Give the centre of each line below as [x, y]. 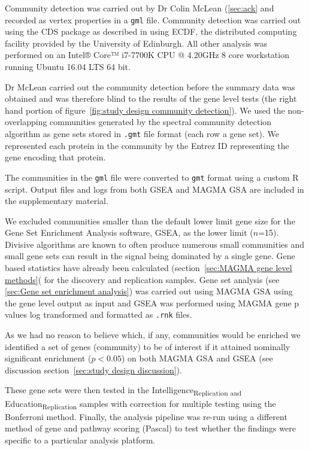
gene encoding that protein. [55, 157]
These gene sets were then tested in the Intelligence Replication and [123, 391]
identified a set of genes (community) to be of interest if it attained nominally [148, 346]
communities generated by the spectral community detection [161, 122]
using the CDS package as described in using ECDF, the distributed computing [151, 31]
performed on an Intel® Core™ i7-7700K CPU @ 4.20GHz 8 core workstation [147, 55]
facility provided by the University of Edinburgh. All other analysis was [136, 43]
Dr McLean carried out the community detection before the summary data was [150, 86]
